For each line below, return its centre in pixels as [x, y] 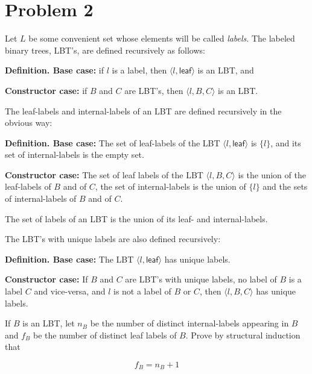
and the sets [285, 186]
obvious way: [29, 123]
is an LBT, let [49, 323]
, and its [286, 142]
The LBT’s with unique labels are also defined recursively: [113, 239]
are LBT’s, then [154, 90]
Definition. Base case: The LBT [69, 259]
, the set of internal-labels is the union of [170, 186]
